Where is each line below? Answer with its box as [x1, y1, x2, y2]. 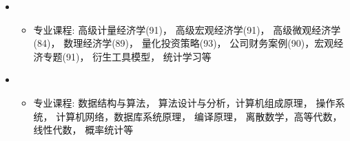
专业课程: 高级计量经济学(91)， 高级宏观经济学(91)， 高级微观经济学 [33, 22, 341, 36]
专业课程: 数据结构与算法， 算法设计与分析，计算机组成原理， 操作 [33, 95, 336, 109]
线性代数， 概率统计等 [33, 122, 134, 137]
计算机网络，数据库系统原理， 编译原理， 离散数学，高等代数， [56, 109, 342, 123]
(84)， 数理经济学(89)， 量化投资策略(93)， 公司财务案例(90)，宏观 [33, 36, 334, 50]
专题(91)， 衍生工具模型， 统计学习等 [43, 49, 212, 63]
